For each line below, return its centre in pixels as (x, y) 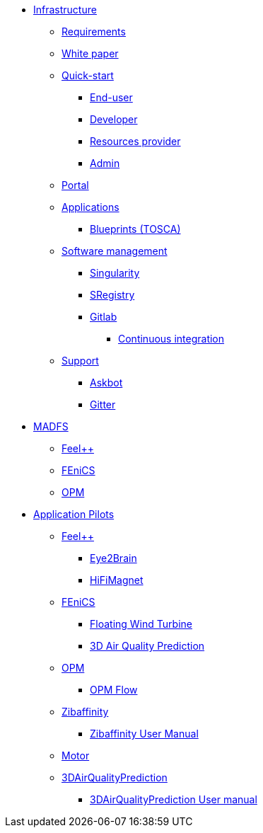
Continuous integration (171, 339)
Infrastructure (65, 10)
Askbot (106, 383)
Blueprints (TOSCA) (135, 229)
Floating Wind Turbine (141, 624)
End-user (111, 97)
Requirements (94, 31)
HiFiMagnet (117, 580)
